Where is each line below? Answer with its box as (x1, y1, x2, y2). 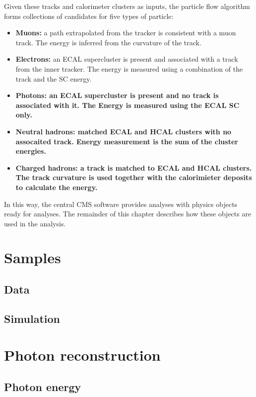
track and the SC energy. (15, 73, 92, 84)
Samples (4, 247, 61, 268)
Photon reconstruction (4, 345, 161, 365)
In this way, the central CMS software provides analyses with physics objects (4, 198, 238, 209)
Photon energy (4, 379, 81, 394)
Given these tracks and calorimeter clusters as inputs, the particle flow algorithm (4, 1, 250, 11)
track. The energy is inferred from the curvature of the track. (15, 37, 201, 47)
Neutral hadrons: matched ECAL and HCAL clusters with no (15, 126, 232, 136)
